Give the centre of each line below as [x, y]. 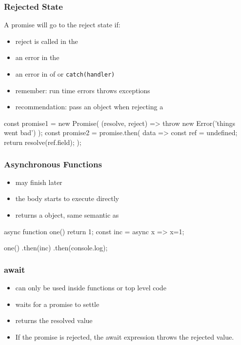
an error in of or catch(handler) [65, 74]
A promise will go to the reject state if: [62, 25]
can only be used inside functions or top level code [91, 288]
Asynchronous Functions [53, 164]
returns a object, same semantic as [67, 215]
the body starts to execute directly [67, 198]
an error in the [37, 57]
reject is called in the [47, 41]
